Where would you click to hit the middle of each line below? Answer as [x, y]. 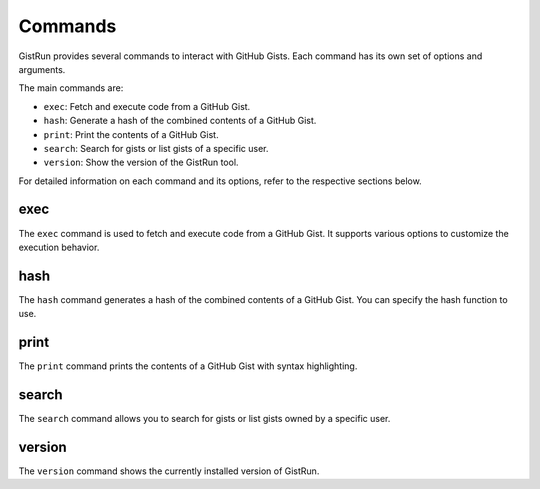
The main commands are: [71, 88]
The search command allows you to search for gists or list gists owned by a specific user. [204, 419]
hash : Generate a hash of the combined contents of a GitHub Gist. [180, 121]
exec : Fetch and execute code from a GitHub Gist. [147, 106]
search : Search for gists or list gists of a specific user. [156, 148]
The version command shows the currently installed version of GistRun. [169, 471]
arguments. [42, 69]
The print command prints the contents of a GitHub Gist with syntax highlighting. [188, 366]
